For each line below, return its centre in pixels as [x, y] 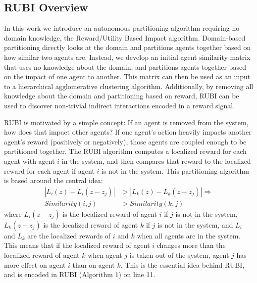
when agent [105, 255]
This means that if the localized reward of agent [77, 245]
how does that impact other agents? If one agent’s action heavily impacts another [128, 132]
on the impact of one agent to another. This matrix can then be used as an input [127, 76]
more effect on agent [35, 264]
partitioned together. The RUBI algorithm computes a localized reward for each [125, 151]
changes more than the [191, 245]
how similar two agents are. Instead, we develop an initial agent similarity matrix [127, 57]
